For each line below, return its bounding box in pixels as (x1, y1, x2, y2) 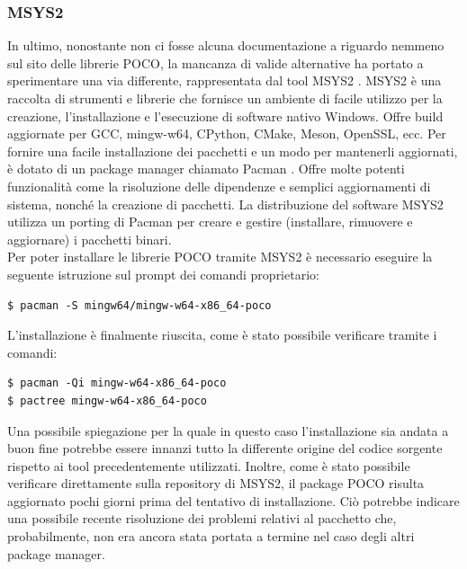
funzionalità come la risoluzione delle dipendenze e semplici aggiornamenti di (7, 176, 431, 195)
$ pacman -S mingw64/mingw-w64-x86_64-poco (7, 298, 272, 312)
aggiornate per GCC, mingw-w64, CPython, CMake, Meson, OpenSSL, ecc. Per (7, 124, 446, 143)
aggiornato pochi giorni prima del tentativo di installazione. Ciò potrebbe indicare (7, 491, 460, 510)
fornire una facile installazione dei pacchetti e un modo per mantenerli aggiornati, (7, 141, 458, 160)
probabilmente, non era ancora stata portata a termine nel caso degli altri (7, 527, 415, 546)
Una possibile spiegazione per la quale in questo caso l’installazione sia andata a (7, 421, 449, 440)
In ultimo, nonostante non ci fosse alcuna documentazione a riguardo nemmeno (7, 36, 445, 55)
